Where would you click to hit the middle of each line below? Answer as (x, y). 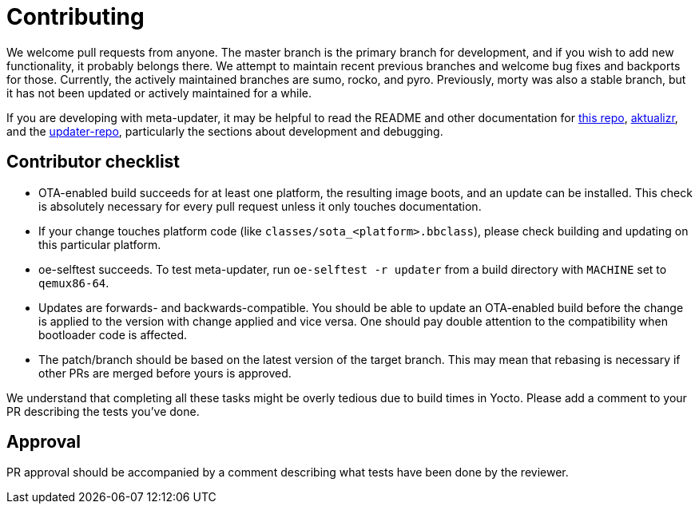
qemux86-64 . (74, 283)
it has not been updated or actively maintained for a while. (159, 93)
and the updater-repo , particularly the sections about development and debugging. (225, 131)
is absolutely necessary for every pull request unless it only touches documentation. (260, 206)
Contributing (75, 17)
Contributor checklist (93, 162)
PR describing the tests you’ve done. (103, 411)
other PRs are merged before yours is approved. (165, 373)
